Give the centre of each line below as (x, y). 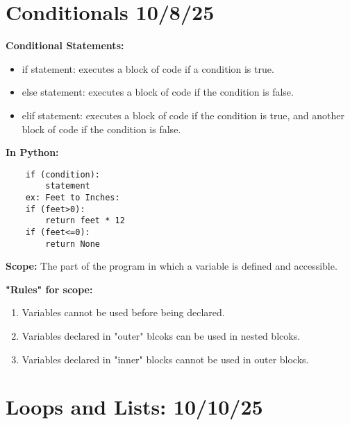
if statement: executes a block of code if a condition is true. (148, 68)
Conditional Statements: (65, 45)
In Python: (32, 152)
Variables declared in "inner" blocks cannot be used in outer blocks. (165, 359)
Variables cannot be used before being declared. (123, 312)
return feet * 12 (85, 221)
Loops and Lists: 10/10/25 (134, 407)
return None (73, 244)
